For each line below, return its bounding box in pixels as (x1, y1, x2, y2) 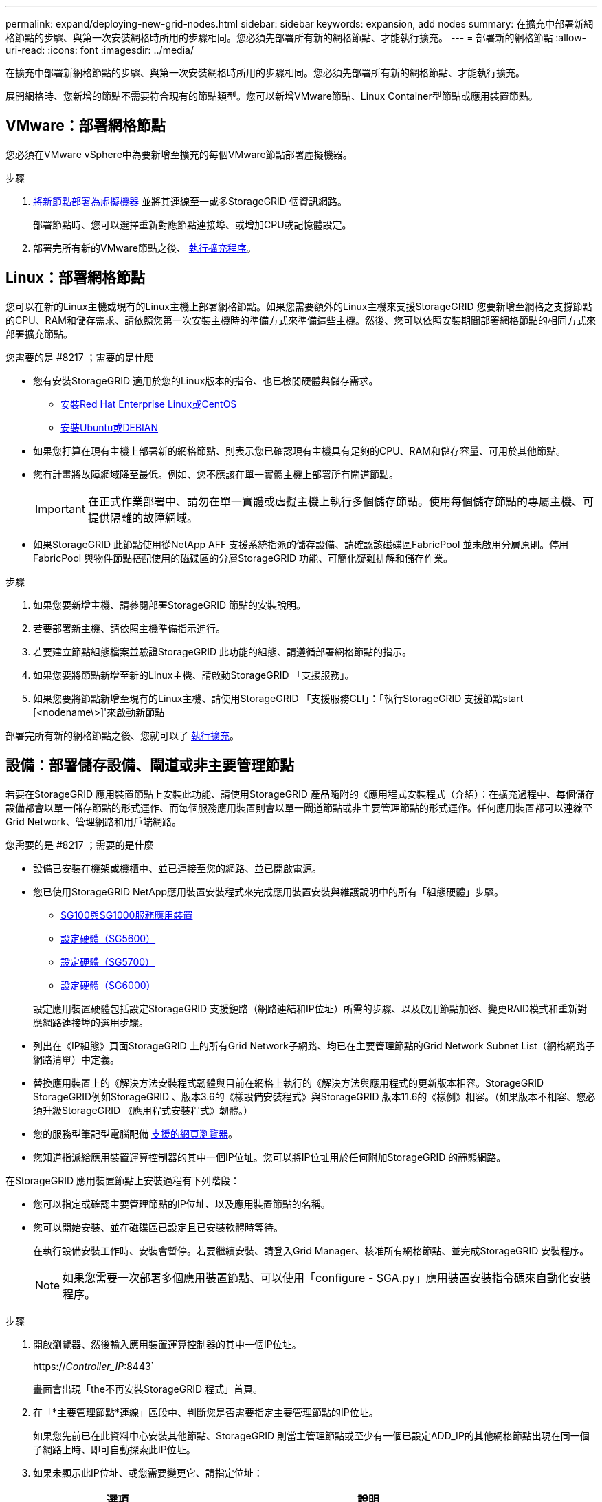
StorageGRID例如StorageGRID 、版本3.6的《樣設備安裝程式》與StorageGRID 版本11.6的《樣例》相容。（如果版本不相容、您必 (33, 1090, 596, 1102)
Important (35, 501, 85, 516)
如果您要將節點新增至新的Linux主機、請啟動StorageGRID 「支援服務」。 (33, 668, 355, 681)
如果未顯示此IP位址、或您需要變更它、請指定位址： (33, 1466, 263, 1479)
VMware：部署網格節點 (5, 117, 166, 135)
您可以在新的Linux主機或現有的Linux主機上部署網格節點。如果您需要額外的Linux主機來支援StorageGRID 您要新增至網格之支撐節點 (5, 300, 592, 312)
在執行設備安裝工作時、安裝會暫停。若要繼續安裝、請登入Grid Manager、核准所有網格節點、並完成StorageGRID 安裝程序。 (33, 1244, 590, 1256)
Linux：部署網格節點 (5, 269, 145, 287)
